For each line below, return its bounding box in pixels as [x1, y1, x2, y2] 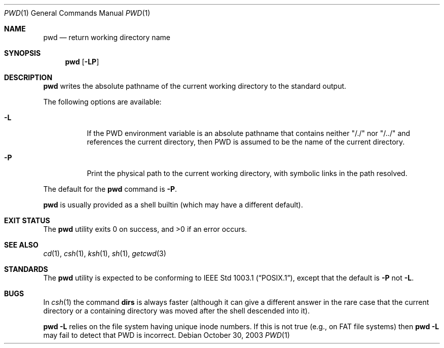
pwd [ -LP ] [65, 57, 99, 66]
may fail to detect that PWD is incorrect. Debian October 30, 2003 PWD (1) [43, 331, 290, 339]
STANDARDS [4, 265, 48, 273]
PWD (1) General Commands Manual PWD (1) [4, 9, 151, 17]
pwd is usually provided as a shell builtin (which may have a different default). [43, 200, 303, 209]
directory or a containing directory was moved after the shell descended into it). [43, 306, 310, 315]
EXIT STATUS [4, 216, 50, 225]
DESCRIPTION [4, 73, 53, 82]
